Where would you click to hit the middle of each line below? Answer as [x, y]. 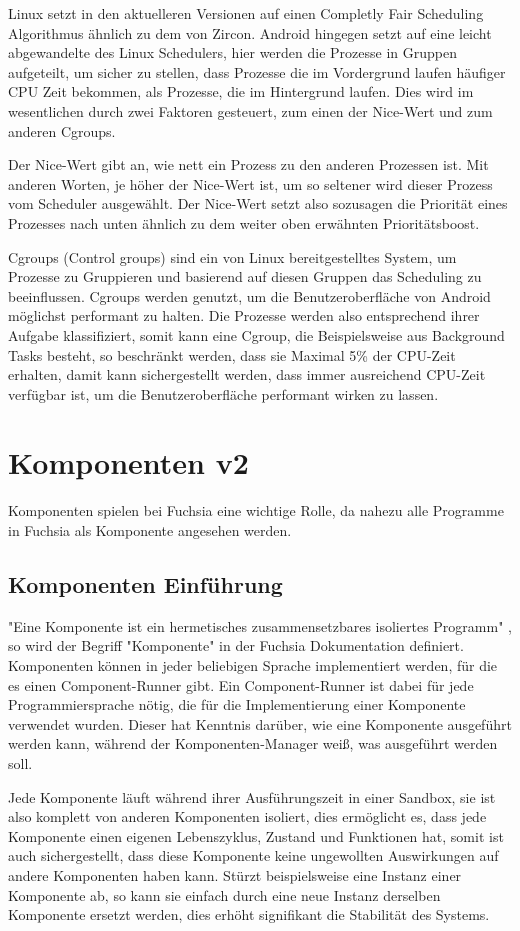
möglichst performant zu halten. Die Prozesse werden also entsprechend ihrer [244, 315]
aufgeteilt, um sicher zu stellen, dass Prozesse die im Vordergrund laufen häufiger [257, 71]
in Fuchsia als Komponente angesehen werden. [150, 530]
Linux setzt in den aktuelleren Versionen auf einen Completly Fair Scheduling [246, 13]
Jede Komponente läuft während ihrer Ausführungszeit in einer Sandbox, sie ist [252, 796]
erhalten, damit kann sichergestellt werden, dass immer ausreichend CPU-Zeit [247, 374]
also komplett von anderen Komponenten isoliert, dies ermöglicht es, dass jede [247, 816]
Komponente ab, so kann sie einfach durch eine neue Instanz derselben [224, 894]
